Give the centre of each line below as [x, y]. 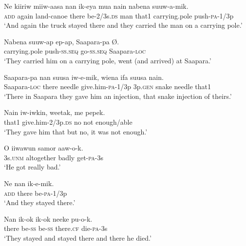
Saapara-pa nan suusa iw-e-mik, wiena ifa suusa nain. [84, 77]
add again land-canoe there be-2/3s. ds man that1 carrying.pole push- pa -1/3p [119, 15]
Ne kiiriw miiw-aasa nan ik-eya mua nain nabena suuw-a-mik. [96, 6]
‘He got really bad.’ [32, 167]
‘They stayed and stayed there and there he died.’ [78, 237]
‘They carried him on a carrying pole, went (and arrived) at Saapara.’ [108, 60]
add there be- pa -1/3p [36, 193]
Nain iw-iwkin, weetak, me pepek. [55, 112]
